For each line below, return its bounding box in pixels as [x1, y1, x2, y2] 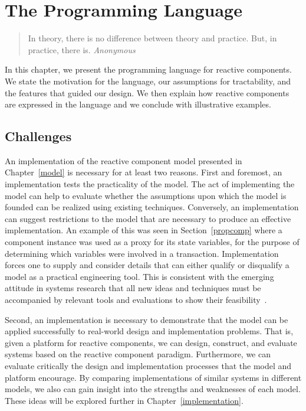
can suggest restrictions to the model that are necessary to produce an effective [5, 212, 291, 224]
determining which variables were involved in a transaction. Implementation [5, 247, 279, 259]
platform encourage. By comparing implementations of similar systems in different [5, 371, 302, 383]
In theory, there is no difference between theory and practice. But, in [28, 32, 277, 44]
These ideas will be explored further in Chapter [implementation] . [5, 394, 244, 406]
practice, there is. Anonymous [28, 43, 136, 56]
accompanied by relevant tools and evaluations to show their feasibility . [5, 293, 267, 306]
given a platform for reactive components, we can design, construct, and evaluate [5, 336, 297, 348]
